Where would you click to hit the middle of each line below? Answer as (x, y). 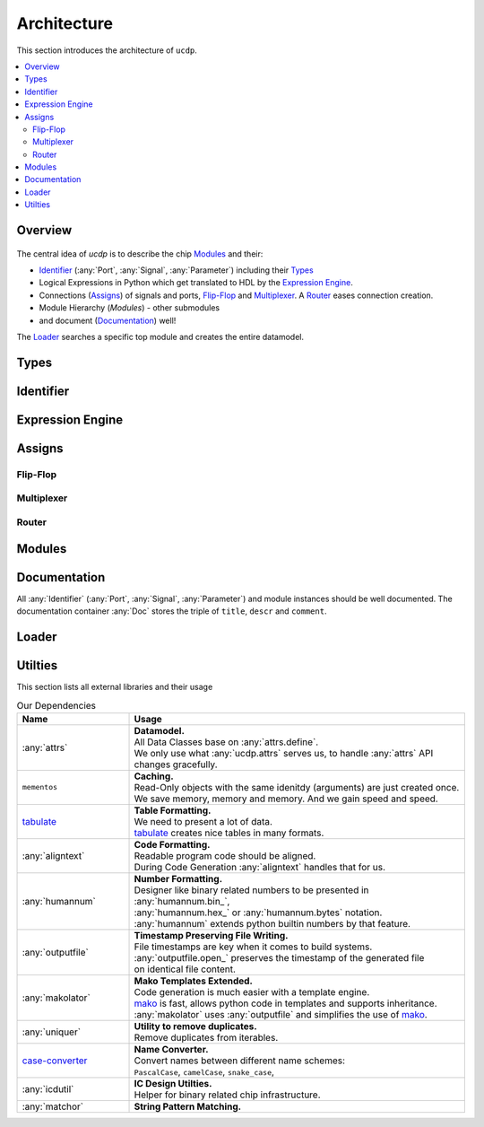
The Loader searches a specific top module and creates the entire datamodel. (160, 336)
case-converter (55, 1061)
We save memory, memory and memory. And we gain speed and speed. (286, 799)
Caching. (154, 776)
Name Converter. (171, 1049)
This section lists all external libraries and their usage (115, 686)
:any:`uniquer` (51, 1032)
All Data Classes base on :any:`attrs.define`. (226, 742)
